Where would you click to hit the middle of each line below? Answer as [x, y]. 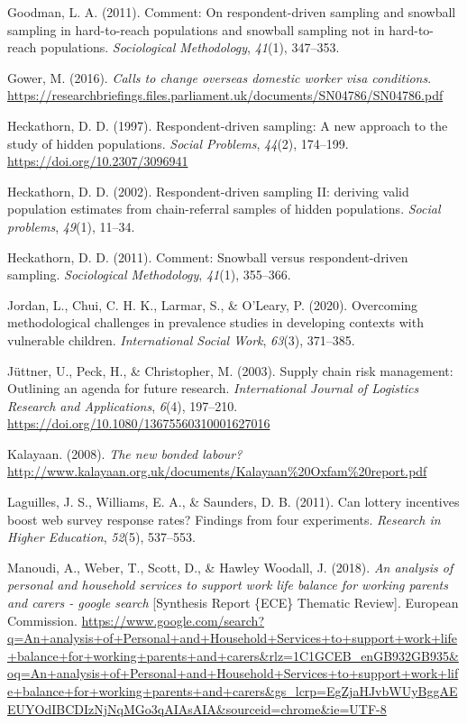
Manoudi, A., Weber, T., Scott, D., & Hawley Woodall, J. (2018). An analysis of [230, 567]
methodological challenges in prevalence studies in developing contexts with [215, 322]
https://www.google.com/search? [173, 620]
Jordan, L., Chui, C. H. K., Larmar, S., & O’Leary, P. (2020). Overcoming [213, 304]
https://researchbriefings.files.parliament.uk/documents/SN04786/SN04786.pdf [225, 95]
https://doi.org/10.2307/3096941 [98, 161]
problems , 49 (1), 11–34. [71, 226]
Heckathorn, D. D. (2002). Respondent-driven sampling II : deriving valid [208, 191]
